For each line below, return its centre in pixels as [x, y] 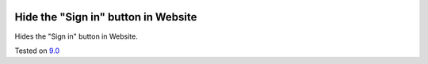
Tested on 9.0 [37, 51]
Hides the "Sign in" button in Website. [76, 36]
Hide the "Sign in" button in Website [106, 17]
